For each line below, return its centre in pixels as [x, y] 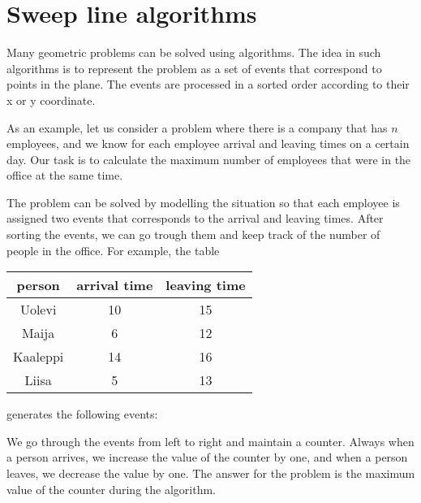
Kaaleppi [39, 357]
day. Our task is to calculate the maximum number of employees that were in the [209, 159]
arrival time [115, 285]
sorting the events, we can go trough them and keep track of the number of [193, 234]
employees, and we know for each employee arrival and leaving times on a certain [208, 143]
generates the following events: [82, 414]
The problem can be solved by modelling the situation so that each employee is [203, 202]
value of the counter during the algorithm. [111, 489]
